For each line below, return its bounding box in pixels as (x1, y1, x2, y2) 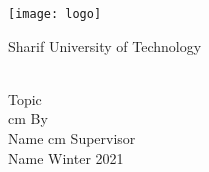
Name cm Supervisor (8, 128, 136, 149)
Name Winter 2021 (8, 147, 124, 168)
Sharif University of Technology (8, 35, 202, 56)
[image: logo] (8, 7, 102, 21)
